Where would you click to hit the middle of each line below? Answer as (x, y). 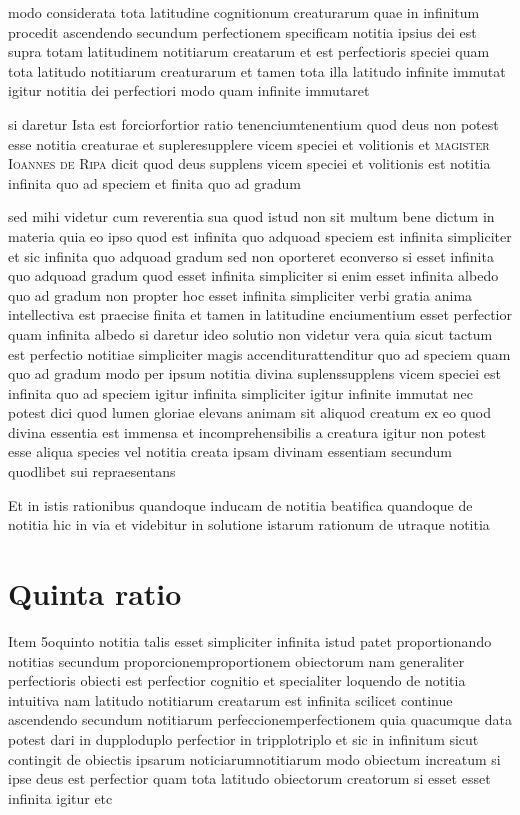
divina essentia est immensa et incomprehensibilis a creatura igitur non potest (247, 431)
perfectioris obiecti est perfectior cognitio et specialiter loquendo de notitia (237, 680)
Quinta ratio (95, 593)
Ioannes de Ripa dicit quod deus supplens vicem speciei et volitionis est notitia (249, 163)
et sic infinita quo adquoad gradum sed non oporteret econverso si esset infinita (251, 255)
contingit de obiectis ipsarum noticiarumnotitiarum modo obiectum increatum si (254, 758)
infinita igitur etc (60, 797)
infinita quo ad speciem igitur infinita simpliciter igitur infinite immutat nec (241, 392)
